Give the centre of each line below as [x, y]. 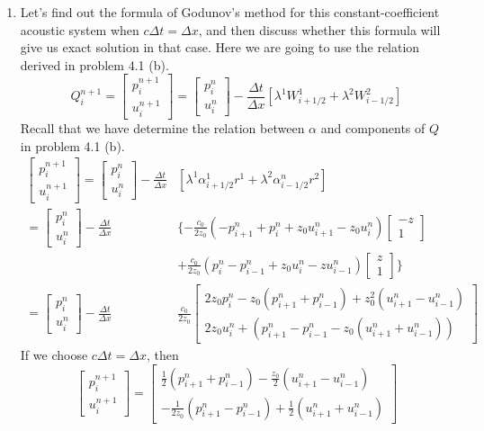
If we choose [54, 355]
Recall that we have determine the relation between [162, 127]
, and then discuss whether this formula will [319, 29]
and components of [373, 127]
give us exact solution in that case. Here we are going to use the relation [220, 47]
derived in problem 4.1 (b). [94, 64]
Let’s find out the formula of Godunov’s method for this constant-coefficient [230, 12]
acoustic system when [80, 29]
